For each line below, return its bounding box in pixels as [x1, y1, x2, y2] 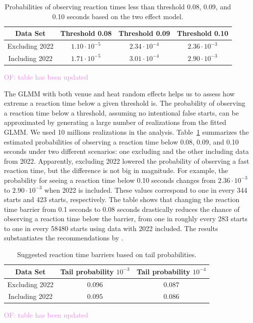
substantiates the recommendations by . [4, 233, 124, 243]
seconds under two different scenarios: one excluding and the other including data [4, 146, 249, 156]
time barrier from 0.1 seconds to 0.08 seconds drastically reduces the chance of [4, 204, 240, 214]
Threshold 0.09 [118, 28, 170, 38]
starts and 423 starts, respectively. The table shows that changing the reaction [4, 194, 240, 205]
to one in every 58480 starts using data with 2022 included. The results [4, 223, 218, 233]
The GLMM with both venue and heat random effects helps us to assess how [4, 88, 235, 98]
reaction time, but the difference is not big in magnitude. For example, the [4, 165, 228, 176]
